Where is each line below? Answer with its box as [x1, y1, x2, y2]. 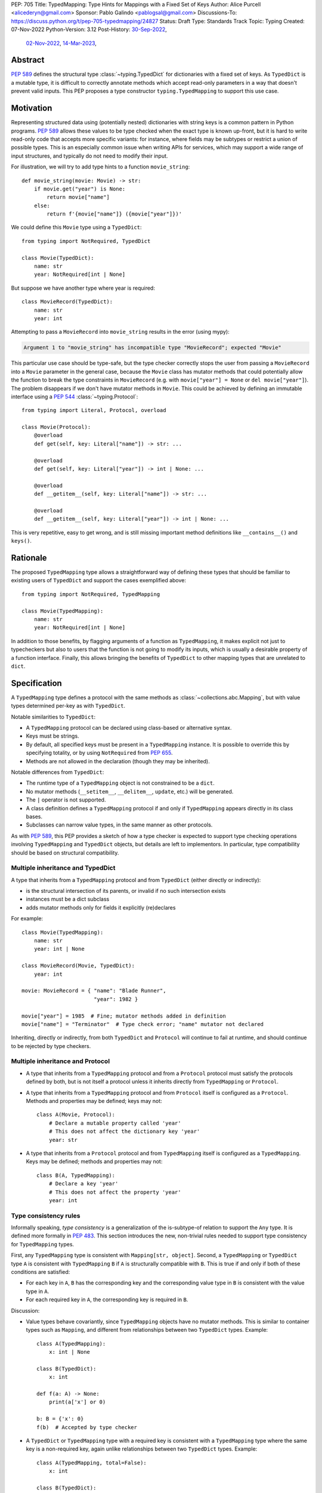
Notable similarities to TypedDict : [11, 713, 96, 720]
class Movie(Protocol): [21, 424, 91, 431]
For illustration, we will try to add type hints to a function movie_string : [11, 163, 190, 170]
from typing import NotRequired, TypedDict [21, 238, 151, 244]
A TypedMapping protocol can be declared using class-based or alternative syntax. [26, 724, 232, 732]
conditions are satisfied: [11, 1268, 70, 1275]
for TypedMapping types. [11, 1240, 75, 1248]
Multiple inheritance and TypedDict [11, 864, 116, 872]
